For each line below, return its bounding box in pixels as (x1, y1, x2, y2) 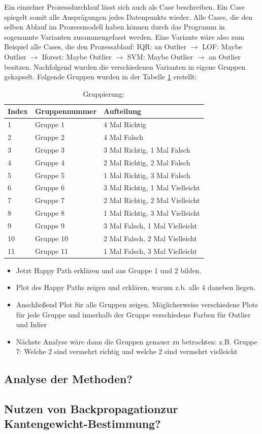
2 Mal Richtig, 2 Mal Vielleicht (104, 195, 200, 206)
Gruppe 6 (35, 182, 64, 193)
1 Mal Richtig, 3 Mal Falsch (104, 169, 190, 180)
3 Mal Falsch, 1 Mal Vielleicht (104, 220, 197, 230)
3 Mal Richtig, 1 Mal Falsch (104, 144, 190, 155)
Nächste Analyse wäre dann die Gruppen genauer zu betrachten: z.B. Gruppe (16, 336, 257, 346)
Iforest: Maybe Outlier (42, 51, 112, 62)
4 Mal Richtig (104, 119, 146, 130)
